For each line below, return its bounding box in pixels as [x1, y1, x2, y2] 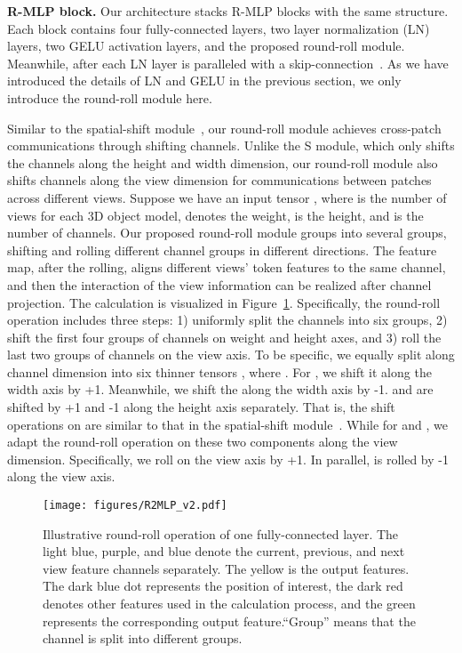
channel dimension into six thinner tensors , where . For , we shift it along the [7, 362, 432, 381]
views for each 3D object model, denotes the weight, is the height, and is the [7, 206, 424, 224]
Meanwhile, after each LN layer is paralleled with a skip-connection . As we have [7, 53, 449, 72]
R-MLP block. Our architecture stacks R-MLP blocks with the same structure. [7, 2, 449, 20]
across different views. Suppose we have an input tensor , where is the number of [7, 188, 447, 206]
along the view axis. [7, 467, 115, 486]
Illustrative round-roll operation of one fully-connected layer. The [43, 524, 399, 543]
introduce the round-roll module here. [7, 88, 212, 107]
